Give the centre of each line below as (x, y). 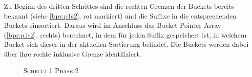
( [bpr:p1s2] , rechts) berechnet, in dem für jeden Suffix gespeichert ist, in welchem (125, 34)
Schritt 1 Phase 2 (51, 70)
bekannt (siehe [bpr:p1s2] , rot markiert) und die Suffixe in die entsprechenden (120, 15)
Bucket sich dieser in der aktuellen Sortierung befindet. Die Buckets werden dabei (126, 44)
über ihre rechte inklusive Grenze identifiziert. (73, 53)
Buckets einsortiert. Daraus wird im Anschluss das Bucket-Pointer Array (113, 25)
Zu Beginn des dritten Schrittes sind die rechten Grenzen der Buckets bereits (119, 6)
